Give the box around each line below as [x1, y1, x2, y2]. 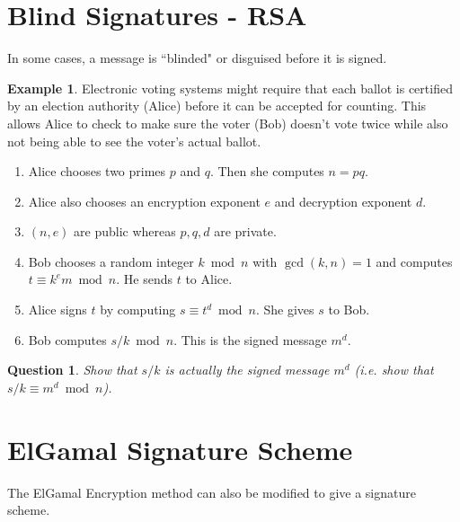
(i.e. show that [354, 360, 434, 379]
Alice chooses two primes [28, 162, 166, 181]
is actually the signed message [164, 360, 330, 379]
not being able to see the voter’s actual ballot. [7, 131, 261, 150]
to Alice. [185, 270, 233, 288]
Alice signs [28, 300, 87, 319]
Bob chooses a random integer [28, 252, 194, 270]
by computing [100, 300, 176, 319]
